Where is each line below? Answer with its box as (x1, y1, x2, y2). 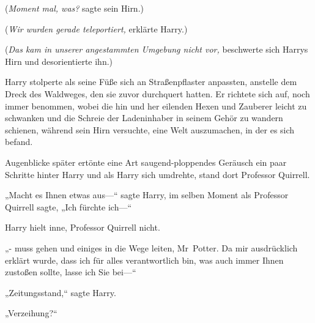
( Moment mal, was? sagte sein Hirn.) (5, 2, 144, 14)
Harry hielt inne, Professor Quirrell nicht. (5, 221, 160, 234)
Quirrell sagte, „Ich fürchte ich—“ (5, 200, 132, 213)
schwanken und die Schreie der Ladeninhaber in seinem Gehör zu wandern (5, 111, 283, 124)
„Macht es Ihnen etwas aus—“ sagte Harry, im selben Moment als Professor (5, 188, 289, 201)
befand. (5, 135, 33, 148)
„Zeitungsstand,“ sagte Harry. (5, 286, 116, 299)
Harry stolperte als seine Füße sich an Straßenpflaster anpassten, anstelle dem (5, 75, 297, 88)
